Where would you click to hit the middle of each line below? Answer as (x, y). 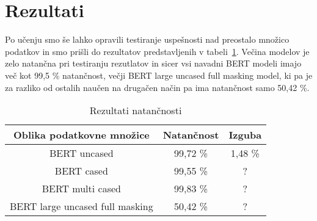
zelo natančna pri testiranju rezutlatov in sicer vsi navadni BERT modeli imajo (153, 63)
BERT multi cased (81, 189)
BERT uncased (81, 153)
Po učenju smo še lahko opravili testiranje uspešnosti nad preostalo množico (147, 39)
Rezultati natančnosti (136, 111)
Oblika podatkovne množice (81, 135)
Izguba (245, 135)
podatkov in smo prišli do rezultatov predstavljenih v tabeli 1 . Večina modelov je (157, 51)
